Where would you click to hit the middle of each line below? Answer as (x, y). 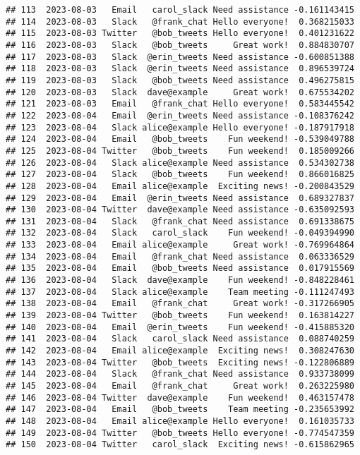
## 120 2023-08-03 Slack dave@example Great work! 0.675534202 (180, 92)
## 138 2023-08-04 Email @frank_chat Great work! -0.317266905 (180, 304)
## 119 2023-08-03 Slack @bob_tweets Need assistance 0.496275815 (180, 80)
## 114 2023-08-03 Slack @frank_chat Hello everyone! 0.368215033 (180, 22)
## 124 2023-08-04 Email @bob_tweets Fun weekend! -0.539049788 (180, 139)
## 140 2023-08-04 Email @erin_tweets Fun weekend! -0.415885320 (180, 327)
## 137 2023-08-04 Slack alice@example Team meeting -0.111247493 (180, 292)
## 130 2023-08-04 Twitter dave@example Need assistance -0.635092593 (180, 210)
